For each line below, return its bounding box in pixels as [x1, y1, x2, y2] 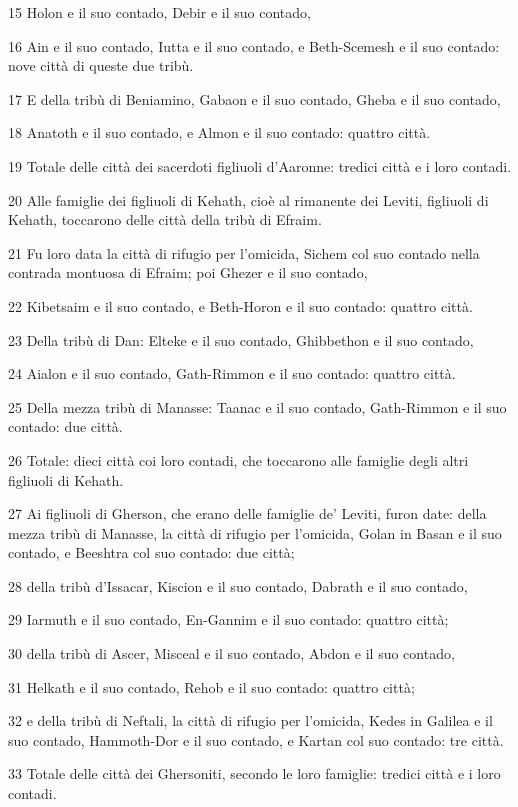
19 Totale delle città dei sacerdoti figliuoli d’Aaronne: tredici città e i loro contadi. [8, 155, 512, 176]
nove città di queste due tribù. [8, 55, 194, 76]
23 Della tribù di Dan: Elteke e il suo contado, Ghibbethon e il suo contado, [8, 329, 474, 350]
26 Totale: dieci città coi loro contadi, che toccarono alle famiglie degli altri [8, 449, 469, 470]
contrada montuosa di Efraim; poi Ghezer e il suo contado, [8, 262, 368, 283]
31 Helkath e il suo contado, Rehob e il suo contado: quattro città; [8, 676, 415, 697]
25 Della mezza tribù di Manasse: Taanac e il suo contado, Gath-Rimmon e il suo [8, 396, 507, 417]
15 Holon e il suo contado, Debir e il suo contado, [8, 2, 311, 22]
